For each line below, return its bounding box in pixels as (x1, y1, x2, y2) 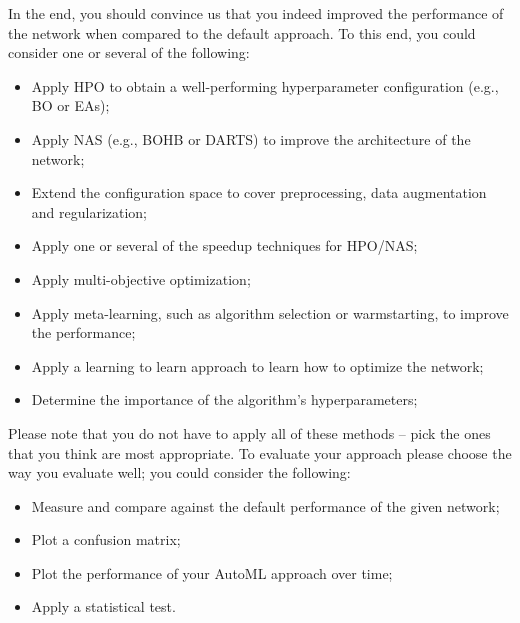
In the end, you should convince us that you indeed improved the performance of (8, 3, 504, 23)
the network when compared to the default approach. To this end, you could (8, 22, 476, 43)
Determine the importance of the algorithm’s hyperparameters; (31, 389, 418, 410)
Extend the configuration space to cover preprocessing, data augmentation (31, 182, 487, 203)
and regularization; (31, 201, 148, 222)
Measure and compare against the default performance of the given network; (31, 495, 500, 516)
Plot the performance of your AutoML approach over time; (31, 562, 393, 583)
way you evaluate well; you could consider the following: (8, 462, 351, 483)
